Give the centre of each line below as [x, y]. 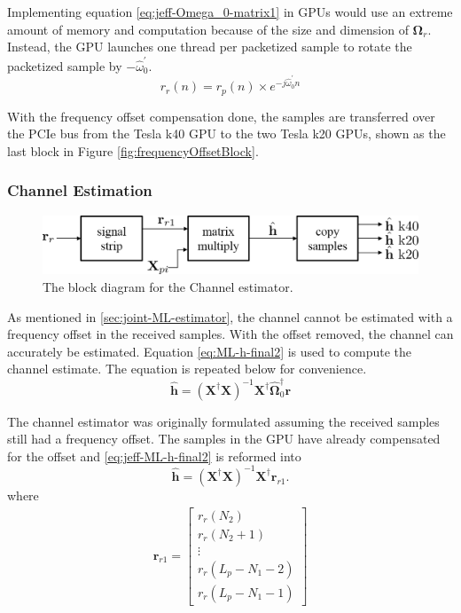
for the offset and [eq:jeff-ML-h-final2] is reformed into [154, 456]
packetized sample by [65, 65]
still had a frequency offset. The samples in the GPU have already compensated [224, 439]
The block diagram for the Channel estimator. [168, 287]
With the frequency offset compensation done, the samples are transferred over [221, 116]
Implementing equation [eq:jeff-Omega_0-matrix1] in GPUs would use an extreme [230, 12]
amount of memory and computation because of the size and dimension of [208, 29]
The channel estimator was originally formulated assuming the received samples [223, 421]
